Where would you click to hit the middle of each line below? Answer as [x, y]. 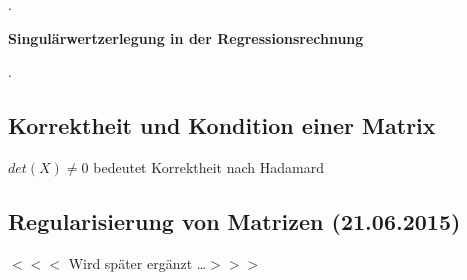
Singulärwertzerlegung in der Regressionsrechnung [186, 37]
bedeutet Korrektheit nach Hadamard [209, 166]
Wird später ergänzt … [137, 262]
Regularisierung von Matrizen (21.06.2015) [234, 220]
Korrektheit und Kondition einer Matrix [222, 125]
